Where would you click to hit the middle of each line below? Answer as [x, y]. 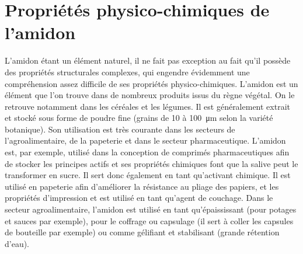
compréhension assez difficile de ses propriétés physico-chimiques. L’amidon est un [151, 83]
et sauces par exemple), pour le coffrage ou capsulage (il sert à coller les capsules [149, 220]
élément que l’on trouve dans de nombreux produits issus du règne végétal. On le [150, 95]
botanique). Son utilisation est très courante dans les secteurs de [120, 129]
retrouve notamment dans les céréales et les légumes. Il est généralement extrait [147, 106]
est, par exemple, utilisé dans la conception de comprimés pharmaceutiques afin [147, 152]
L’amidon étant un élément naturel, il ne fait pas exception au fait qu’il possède [148, 60]
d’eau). [17, 243]
